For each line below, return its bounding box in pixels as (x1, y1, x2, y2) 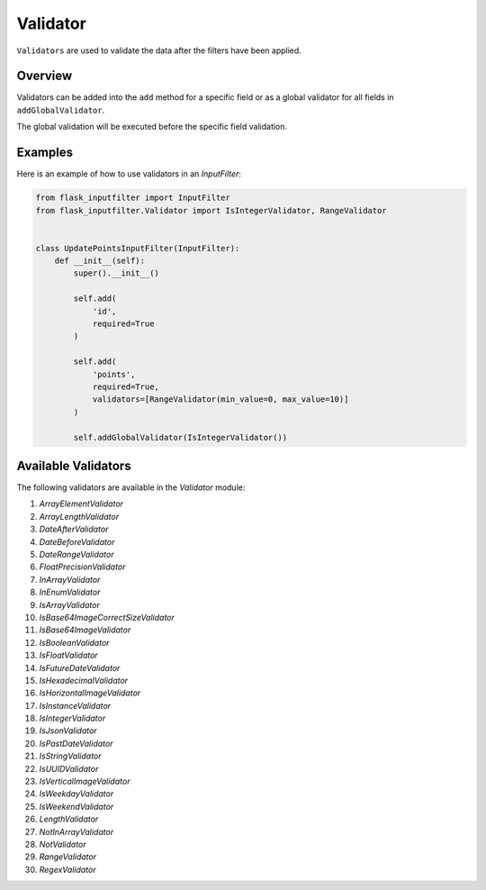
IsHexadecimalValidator (39, 675, 129, 686)
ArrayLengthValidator (39, 511, 120, 522)
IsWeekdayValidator (39, 788, 114, 799)
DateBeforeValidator (39, 536, 115, 547)
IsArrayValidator (39, 599, 101, 610)
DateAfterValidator (39, 523, 109, 535)
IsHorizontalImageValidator (39, 687, 141, 698)
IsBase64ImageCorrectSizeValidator (39, 612, 175, 622)
